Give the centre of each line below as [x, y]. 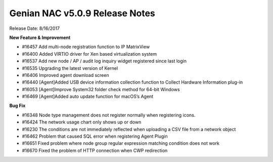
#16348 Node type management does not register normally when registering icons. [109, 115]
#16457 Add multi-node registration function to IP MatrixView [86, 47]
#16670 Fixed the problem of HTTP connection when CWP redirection [95, 150]
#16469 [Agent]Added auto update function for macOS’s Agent [88, 97]
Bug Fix [17, 106]
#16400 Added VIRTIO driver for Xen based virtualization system [89, 54]
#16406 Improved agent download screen [65, 75]
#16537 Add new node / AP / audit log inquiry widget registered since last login [104, 61]
